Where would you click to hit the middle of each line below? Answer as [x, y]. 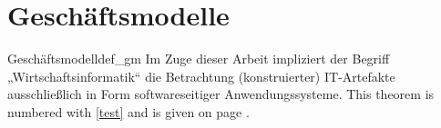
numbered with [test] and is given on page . [128, 111]
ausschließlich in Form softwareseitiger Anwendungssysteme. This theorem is [221, 94]
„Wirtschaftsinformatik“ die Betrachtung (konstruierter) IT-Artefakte [201, 76]
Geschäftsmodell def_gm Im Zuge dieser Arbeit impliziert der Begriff [199, 59]
